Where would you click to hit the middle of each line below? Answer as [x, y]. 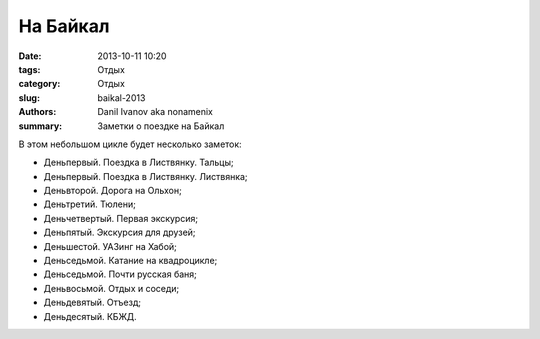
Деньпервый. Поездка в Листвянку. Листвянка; [146, 176]
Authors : [37, 112]
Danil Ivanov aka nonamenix [155, 112]
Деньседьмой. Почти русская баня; [120, 274]
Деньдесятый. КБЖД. [90, 316]
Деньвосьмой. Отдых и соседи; [111, 288]
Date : [30, 56]
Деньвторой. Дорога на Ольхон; [112, 191]
